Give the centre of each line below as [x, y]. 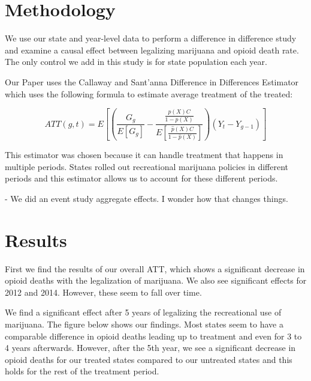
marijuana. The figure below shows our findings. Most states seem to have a [144, 324]
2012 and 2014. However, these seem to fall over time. [103, 292]
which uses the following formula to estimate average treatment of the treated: [149, 93]
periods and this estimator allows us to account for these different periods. [141, 178]
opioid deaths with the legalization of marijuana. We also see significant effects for [156, 280]
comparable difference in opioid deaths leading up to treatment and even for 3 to [153, 336]
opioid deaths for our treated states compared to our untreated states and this [149, 359]
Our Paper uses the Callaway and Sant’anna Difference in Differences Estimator [152, 81]
